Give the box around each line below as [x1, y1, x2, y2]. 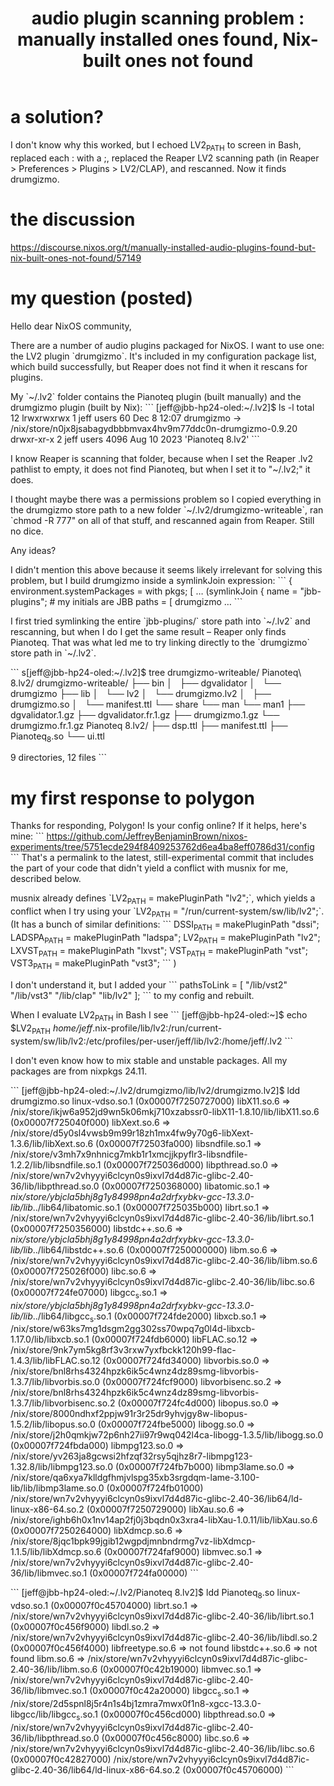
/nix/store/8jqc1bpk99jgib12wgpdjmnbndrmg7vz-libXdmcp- [10, 1535, 257, 1547]
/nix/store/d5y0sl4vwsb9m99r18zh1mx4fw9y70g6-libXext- [10, 1127, 254, 1139]
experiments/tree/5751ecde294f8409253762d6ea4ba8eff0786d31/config [10, 841, 315, 853]
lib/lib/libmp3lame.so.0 [10, 1482, 105, 1494]
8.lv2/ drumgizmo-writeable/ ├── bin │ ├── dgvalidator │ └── [10, 677, 282, 689]
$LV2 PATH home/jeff [10, 1022, 93, 1036]
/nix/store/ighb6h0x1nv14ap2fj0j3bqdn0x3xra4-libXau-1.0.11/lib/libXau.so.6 [10, 1514, 318, 1526]
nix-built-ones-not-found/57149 [10, 252, 142, 264]
